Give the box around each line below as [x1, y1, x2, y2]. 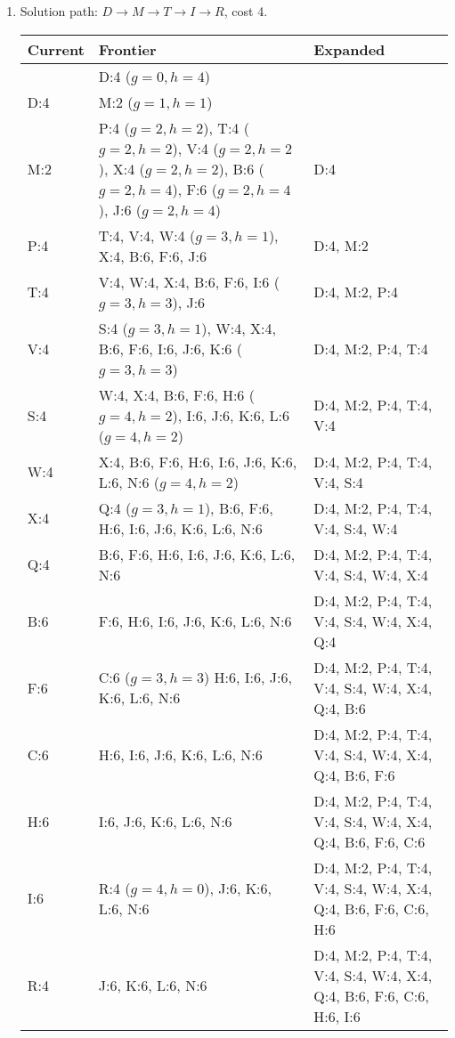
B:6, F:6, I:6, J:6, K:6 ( [98, 337, 242, 359]
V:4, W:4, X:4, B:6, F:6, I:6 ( [98, 271, 280, 292]
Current [27, 38, 85, 60]
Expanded [313, 38, 386, 60]
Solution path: [20, 2, 98, 20]
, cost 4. [223, 2, 268, 20]
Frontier [98, 38, 157, 60]
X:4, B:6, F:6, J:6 [98, 245, 207, 266]
